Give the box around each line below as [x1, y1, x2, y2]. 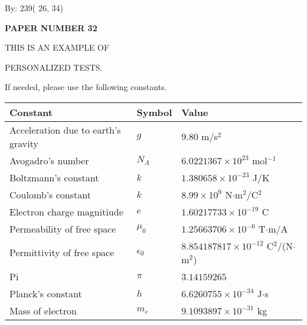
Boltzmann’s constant [9, 170, 99, 184]
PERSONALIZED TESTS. [5, 61, 103, 73]
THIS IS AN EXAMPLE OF [5, 41, 110, 54]
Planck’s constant [9, 286, 82, 300]
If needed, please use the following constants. [5, 81, 167, 93]
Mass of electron [9, 303, 77, 317]
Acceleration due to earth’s [9, 122, 121, 137]
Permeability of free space [9, 221, 116, 236]
